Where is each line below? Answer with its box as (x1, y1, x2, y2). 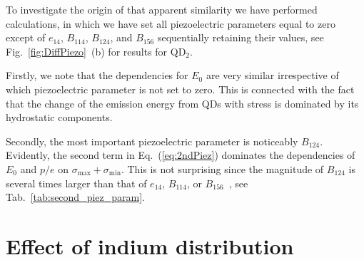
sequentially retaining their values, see (157, 30, 324, 45)
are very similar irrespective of (206, 68, 339, 83)
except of (6, 30, 46, 45)
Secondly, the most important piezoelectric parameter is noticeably (6, 133, 298, 148)
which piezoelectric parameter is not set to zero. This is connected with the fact (6, 81, 355, 96)
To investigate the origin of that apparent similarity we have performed (6, 2, 318, 16)
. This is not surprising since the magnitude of (121, 161, 324, 176)
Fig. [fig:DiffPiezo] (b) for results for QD (6, 43, 186, 58)
